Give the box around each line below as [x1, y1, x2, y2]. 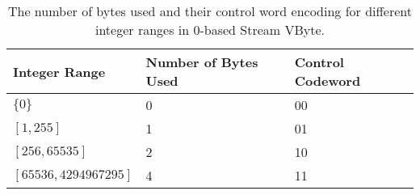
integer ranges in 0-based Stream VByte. [94, 20, 325, 39]
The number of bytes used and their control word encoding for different [7, 2, 413, 20]
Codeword [294, 71, 361, 90]
